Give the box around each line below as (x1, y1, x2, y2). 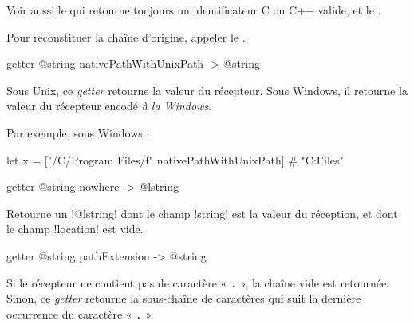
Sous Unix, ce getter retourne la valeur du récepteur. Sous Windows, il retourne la (6, 81, 408, 98)
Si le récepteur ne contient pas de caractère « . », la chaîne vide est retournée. (6, 274, 390, 291)
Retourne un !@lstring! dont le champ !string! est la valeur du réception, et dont (6, 204, 398, 221)
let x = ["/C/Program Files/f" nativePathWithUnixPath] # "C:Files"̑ (6, 151, 344, 168)
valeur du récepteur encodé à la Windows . (6, 97, 211, 114)
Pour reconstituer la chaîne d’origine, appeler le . (6, 28, 246, 45)
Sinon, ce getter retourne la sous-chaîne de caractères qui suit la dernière (6, 290, 361, 307)
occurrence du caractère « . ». (6, 305, 154, 322)
